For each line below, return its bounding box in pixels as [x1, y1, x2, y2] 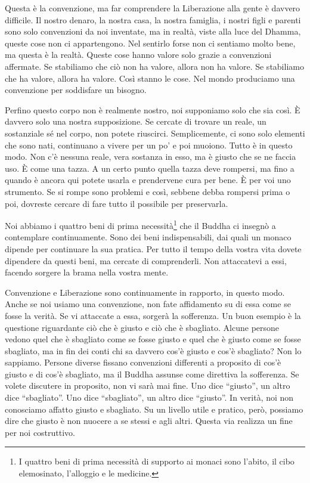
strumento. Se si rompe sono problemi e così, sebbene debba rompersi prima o [5, 185, 290, 197]
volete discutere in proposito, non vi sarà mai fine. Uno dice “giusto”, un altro [5, 379, 290, 392]
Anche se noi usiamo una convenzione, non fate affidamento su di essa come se [5, 298, 291, 310]
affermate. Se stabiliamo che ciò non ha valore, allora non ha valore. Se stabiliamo [5, 60, 304, 72]
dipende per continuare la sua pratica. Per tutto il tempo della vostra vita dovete [5, 242, 302, 255]
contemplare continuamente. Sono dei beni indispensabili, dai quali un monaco [5, 231, 292, 243]
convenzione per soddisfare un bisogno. [5, 83, 147, 96]
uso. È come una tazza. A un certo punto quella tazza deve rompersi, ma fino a [5, 162, 294, 174]
